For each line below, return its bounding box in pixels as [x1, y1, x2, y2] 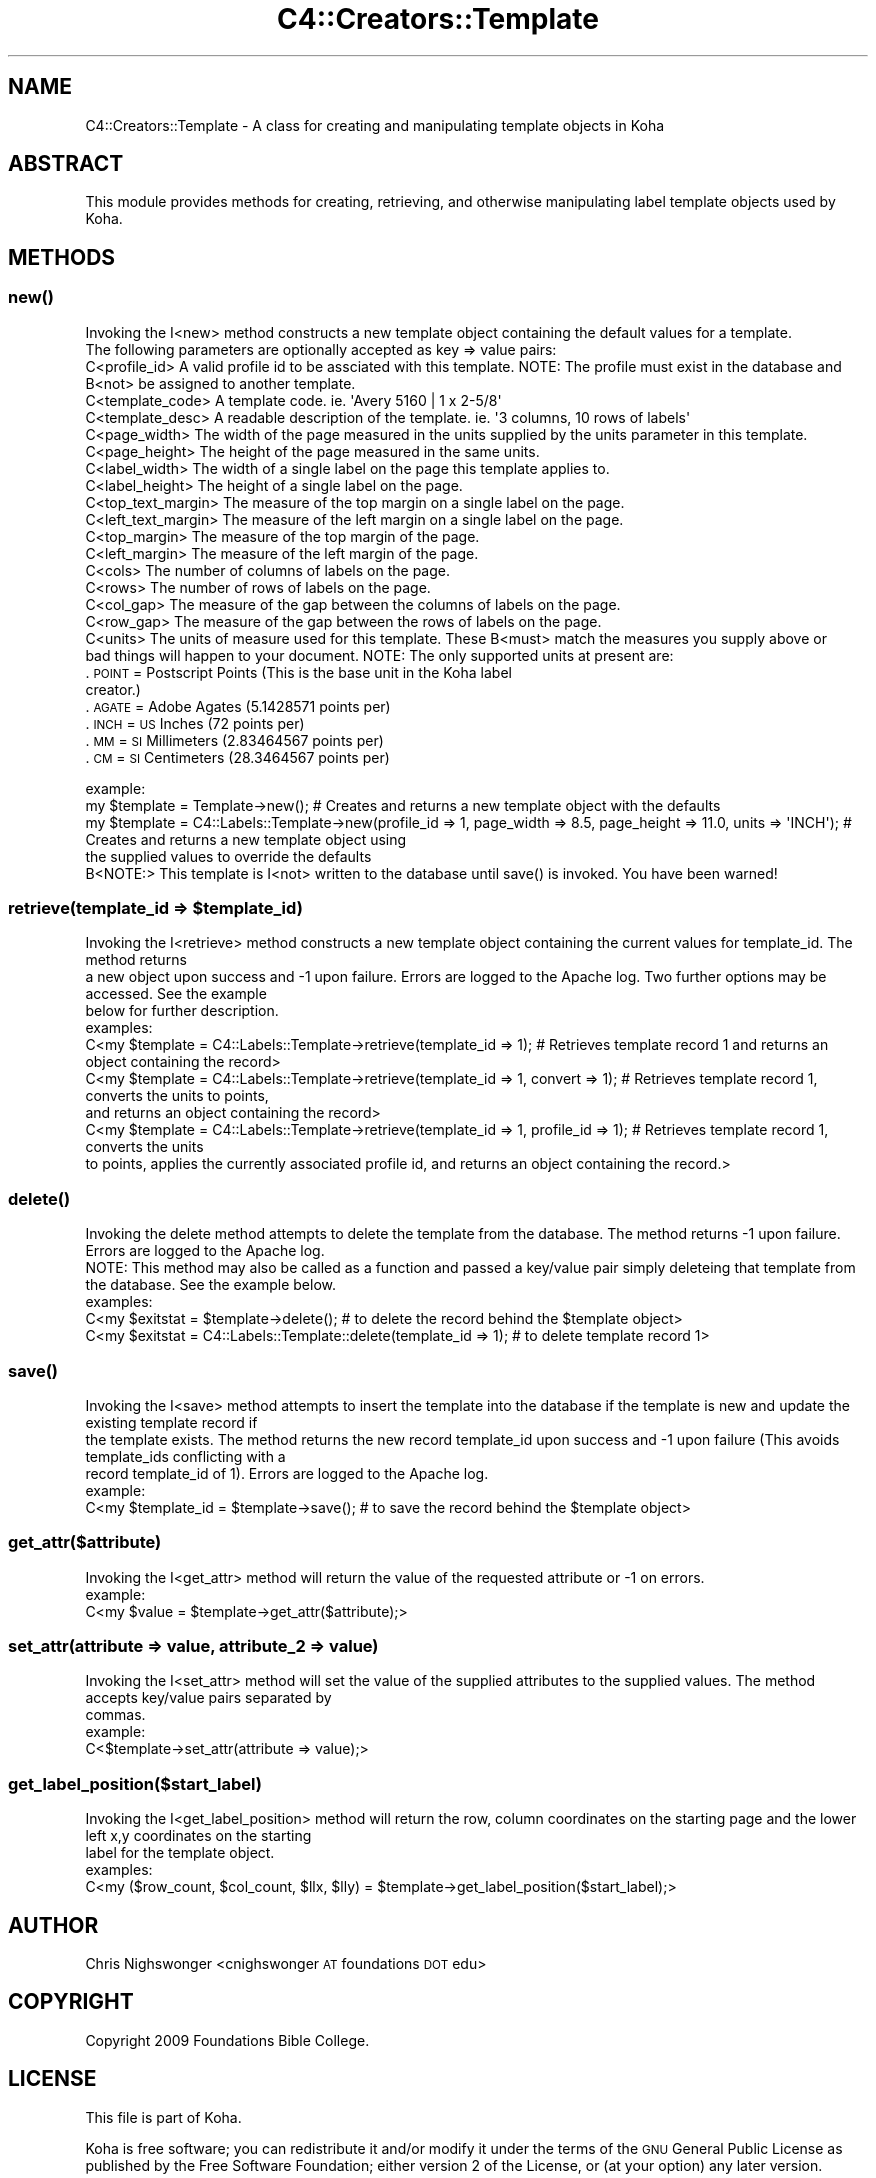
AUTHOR [8, 1912, 99, 1938]
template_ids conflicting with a [85, 1447, 286, 1465]
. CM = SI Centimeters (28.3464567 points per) [85, 748, 390, 766]
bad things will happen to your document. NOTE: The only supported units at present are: [85, 646, 674, 664]
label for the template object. [85, 1844, 275, 1862]
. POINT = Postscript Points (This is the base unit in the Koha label [85, 663, 512, 681]
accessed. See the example [85, 985, 267, 1003]
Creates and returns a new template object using [85, 830, 407, 848]
